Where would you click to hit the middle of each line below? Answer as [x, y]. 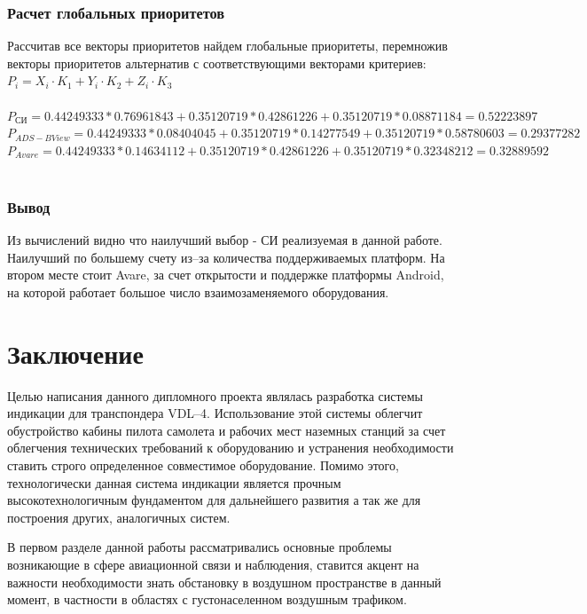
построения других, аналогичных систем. [119, 517]
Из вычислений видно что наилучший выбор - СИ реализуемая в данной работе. [225, 240]
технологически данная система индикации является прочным [174, 482]
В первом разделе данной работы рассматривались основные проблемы [200, 547]
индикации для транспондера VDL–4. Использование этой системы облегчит [215, 413]
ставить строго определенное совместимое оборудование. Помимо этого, [203, 465]
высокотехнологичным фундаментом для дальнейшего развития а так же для [214, 500]
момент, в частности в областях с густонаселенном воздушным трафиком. [207, 599]
